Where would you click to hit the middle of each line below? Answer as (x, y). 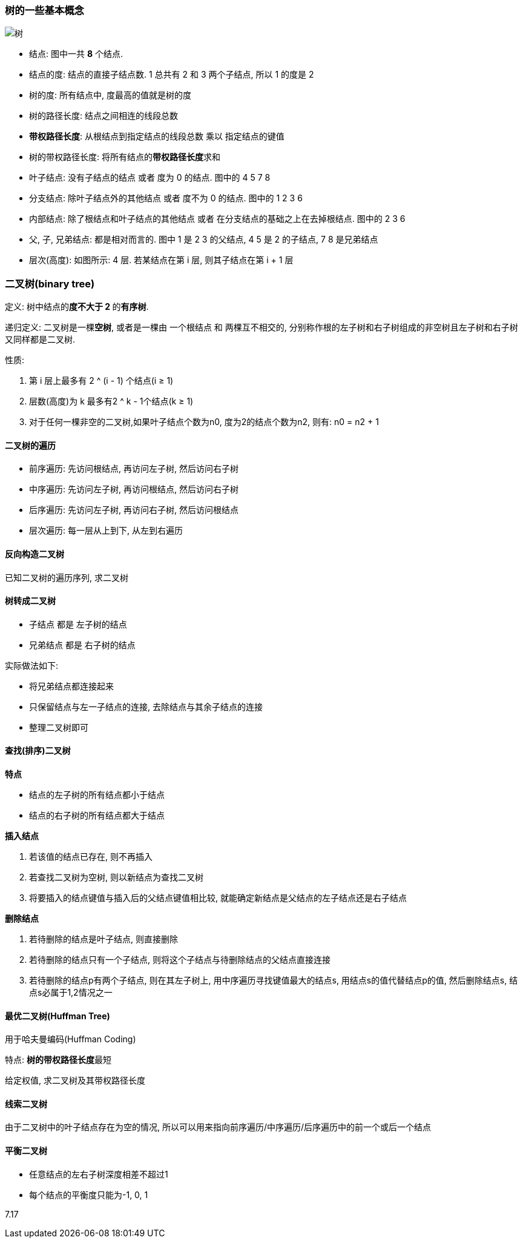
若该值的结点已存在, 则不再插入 (91, 856)
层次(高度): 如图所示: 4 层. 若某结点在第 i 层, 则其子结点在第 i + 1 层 (161, 260)
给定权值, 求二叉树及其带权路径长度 (75, 1081)
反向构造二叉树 (35, 554)
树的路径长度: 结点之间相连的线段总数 (104, 116)
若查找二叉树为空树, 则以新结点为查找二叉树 (116, 877)
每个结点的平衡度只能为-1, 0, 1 (89, 1194)
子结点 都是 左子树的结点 (78, 624)
